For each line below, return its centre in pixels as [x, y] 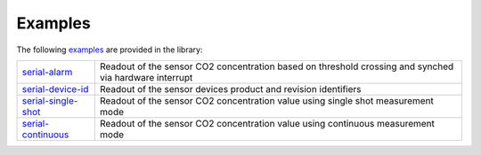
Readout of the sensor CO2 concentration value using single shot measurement [266, 100]
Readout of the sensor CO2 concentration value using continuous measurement [267, 123]
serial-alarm [47, 72]
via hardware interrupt [146, 77]
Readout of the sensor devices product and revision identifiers [230, 89]
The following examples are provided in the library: [110, 50]
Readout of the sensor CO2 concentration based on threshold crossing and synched [277, 66]
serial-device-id [55, 89]
